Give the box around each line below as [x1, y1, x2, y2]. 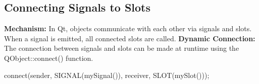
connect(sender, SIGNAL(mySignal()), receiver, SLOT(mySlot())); [4, 69, 210, 80]
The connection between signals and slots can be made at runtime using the [4, 43, 239, 53]
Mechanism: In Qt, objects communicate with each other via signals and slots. [4, 23, 252, 34]
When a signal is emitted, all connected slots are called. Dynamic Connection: [4, 33, 255, 43]
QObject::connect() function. [4, 52, 93, 63]
